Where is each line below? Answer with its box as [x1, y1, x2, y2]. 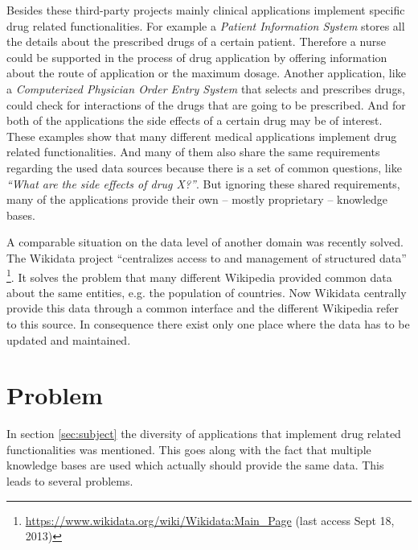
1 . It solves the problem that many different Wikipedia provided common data [6, 266, 392, 285]
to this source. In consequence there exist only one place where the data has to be [6, 315, 410, 332]
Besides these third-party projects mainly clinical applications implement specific [6, 2, 405, 18]
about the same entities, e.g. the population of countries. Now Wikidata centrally [6, 283, 407, 300]
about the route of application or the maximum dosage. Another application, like [6, 64, 406, 81]
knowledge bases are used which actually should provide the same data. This [6, 457, 384, 473]
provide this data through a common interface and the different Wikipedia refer [6, 300, 400, 316]
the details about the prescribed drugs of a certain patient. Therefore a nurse [6, 33, 386, 50]
